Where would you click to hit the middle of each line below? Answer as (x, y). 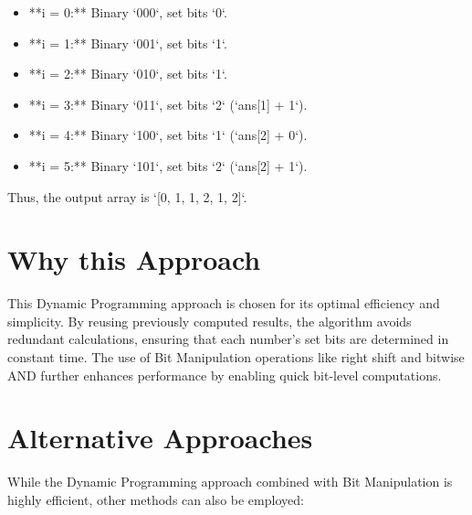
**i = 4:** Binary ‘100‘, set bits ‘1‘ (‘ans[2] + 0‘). (168, 135)
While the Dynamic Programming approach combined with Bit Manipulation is (230, 482)
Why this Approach (134, 259)
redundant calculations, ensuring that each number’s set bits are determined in (228, 339)
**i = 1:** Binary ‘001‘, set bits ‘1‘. (128, 43)
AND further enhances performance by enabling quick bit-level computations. (225, 375)
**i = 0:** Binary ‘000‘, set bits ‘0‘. (128, 12)
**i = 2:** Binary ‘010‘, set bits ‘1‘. (128, 74)
